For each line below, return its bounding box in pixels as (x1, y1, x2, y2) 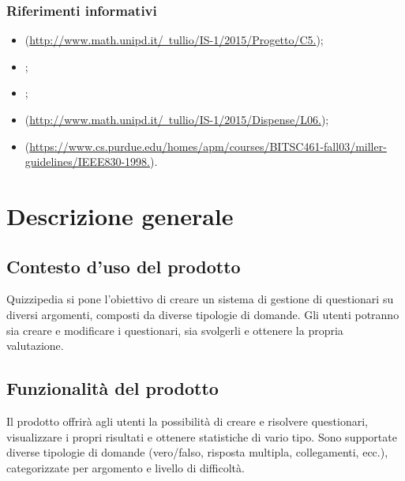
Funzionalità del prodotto (6, 376, 219, 400)
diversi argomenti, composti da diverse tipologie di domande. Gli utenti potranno (6, 306, 399, 322)
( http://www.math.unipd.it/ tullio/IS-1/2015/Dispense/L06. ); (24, 111, 329, 127)
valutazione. (6, 337, 64, 354)
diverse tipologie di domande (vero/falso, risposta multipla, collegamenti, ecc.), (6, 444, 388, 460)
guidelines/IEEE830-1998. (24, 153, 150, 170)
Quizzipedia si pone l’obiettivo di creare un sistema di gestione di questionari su (6, 291, 394, 307)
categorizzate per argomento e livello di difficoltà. (6, 459, 245, 475)
